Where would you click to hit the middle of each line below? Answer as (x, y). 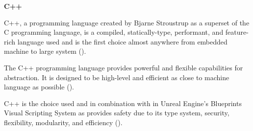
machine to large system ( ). (45, 51)
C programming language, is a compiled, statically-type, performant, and (114, 32)
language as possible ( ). (39, 87)
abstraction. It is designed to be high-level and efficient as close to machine (117, 77)
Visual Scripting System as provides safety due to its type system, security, (117, 113)
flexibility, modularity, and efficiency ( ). (63, 122)
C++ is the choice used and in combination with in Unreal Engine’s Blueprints (123, 103)
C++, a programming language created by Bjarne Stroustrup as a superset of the (127, 22)
